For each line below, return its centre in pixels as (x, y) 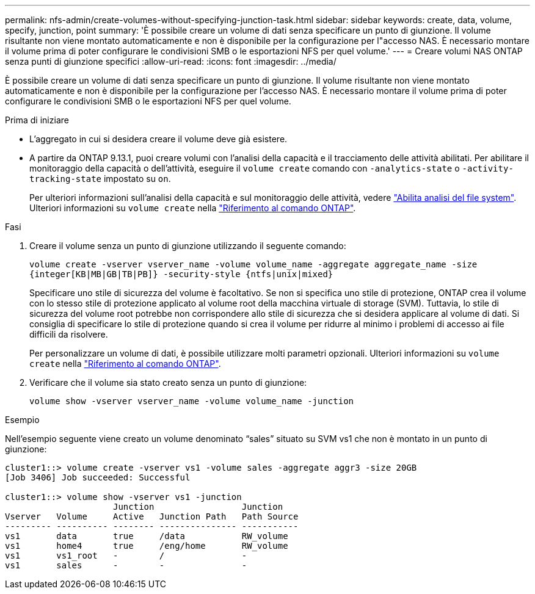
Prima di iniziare (37, 120)
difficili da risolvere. (69, 334)
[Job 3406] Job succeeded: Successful (98, 477)
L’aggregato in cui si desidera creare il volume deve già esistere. (158, 139)
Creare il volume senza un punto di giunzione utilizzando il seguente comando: (188, 246)
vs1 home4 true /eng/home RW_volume (147, 546)
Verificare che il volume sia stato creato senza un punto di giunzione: (168, 382)
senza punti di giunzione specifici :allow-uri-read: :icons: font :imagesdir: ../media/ (171, 61)
